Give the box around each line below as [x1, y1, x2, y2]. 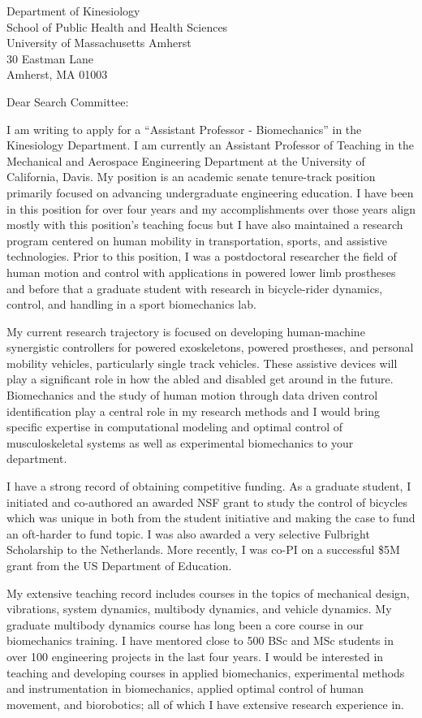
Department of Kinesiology [6, 2, 140, 19]
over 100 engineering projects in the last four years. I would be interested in [6, 647, 384, 664]
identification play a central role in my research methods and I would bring [6, 402, 381, 419]
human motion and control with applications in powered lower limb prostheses [6, 263, 396, 280]
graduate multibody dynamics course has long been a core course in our [6, 616, 364, 633]
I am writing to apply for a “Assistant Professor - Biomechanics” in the [6, 120, 362, 137]
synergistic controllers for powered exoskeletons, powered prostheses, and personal [6, 339, 414, 356]
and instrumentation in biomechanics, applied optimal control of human [6, 680, 364, 697]
